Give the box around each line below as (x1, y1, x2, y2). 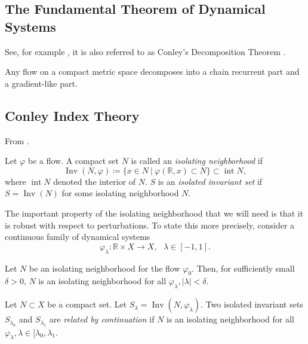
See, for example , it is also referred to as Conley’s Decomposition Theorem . (5, 45, 286, 57)
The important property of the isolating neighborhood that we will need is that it (5, 206, 304, 219)
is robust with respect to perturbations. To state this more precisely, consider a (5, 218, 295, 231)
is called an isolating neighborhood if (131, 154, 263, 167)
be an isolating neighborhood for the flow (29, 261, 180, 274)
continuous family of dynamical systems (5, 230, 150, 243)
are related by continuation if (49, 313, 155, 325)
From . (5, 134, 29, 147)
